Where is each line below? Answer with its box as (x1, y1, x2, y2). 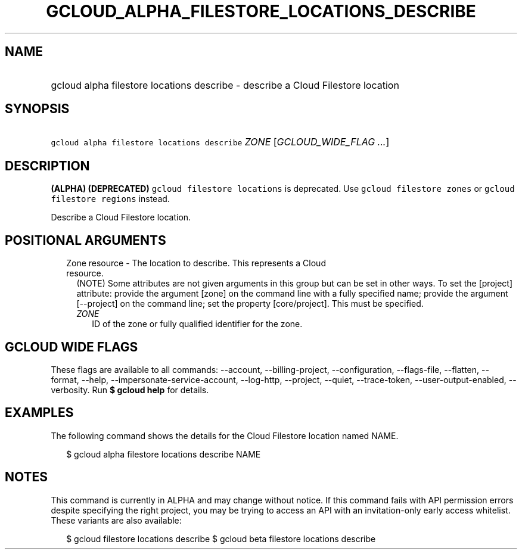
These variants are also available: (51, 515, 182, 525)
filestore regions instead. (51, 194, 170, 204)
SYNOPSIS (5, 101, 70, 117)
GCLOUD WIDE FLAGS (5, 339, 138, 354)
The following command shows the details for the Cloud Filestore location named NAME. (51, 430, 399, 441)
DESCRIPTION (5, 158, 90, 173)
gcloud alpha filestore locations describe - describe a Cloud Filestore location (51, 79, 399, 91)
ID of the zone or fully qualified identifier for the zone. (92, 319, 303, 329)
